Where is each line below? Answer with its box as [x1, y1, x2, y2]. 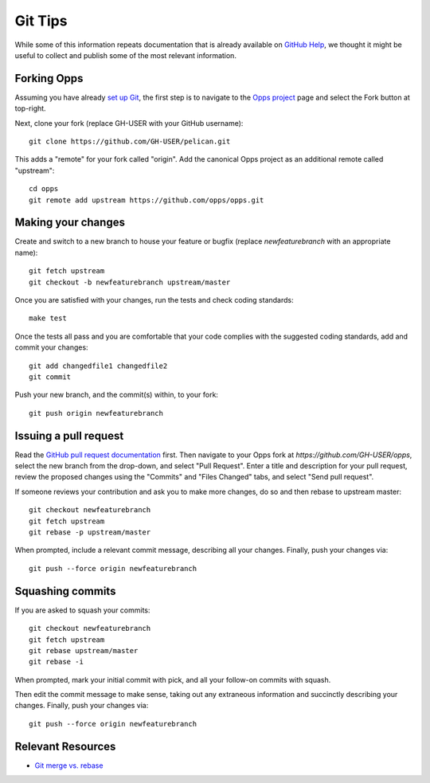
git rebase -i [29, 657, 84, 667]
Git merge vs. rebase [34, 761, 104, 770]
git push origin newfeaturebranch [29, 409, 163, 417]
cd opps [29, 184, 59, 194]
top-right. [14, 104, 47, 113]
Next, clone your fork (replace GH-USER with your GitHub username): [14, 118, 244, 127]
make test [29, 314, 67, 323]
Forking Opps [14, 72, 84, 85]
